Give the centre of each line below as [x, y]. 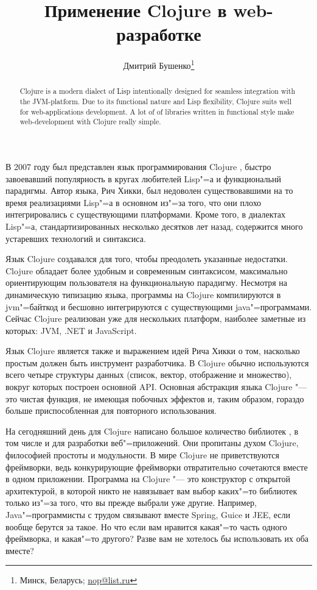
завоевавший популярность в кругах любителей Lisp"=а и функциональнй [143, 178]
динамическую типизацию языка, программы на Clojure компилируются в [143, 294]
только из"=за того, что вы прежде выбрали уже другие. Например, [131, 503]
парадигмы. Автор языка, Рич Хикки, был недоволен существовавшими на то [149, 190]
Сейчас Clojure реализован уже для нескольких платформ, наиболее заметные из [156, 318]
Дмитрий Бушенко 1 [159, 64]
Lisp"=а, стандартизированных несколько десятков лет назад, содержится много [154, 226]
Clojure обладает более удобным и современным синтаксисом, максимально [147, 270]
